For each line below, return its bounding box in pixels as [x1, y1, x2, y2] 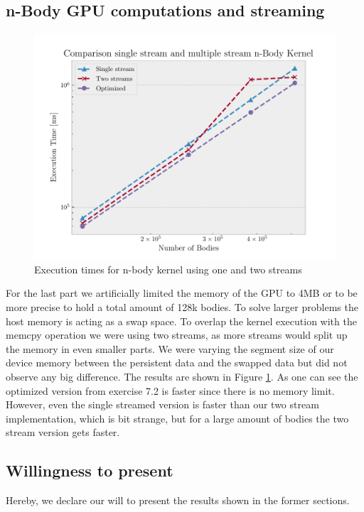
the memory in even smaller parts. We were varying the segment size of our [6, 341, 334, 356]
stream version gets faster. [6, 425, 120, 440]
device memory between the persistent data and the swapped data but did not [6, 355, 348, 370]
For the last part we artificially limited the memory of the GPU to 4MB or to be [6, 285, 358, 300]
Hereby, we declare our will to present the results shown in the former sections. [6, 493, 350, 508]
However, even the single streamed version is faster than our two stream [6, 397, 319, 412]
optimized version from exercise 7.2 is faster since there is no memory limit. [6, 383, 335, 398]
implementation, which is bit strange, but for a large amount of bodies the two [6, 410, 349, 425]
